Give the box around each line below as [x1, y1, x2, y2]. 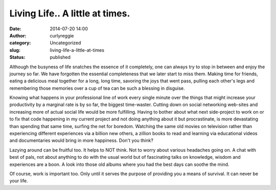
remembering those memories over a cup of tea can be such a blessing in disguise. [9, 85, 185, 91]
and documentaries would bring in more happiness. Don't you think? [9, 137, 153, 143]
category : [9, 40, 31, 46]
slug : [9, 47, 20, 53]
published [50, 54, 71, 60]
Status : [9, 54, 26, 60]
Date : [9, 26, 21, 32]
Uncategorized [50, 40, 81, 46]
